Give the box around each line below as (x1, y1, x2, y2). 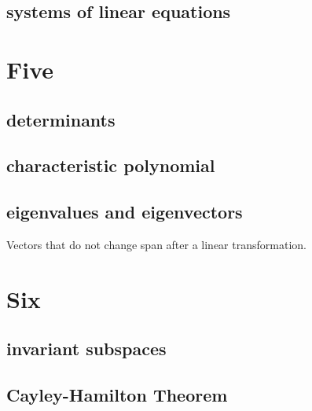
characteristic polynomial (6, 153, 215, 178)
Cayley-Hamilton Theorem (6, 383, 228, 407)
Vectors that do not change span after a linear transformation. (6, 236, 306, 252)
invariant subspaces (6, 336, 167, 361)
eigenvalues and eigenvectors (6, 200, 243, 224)
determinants (6, 107, 116, 131)
